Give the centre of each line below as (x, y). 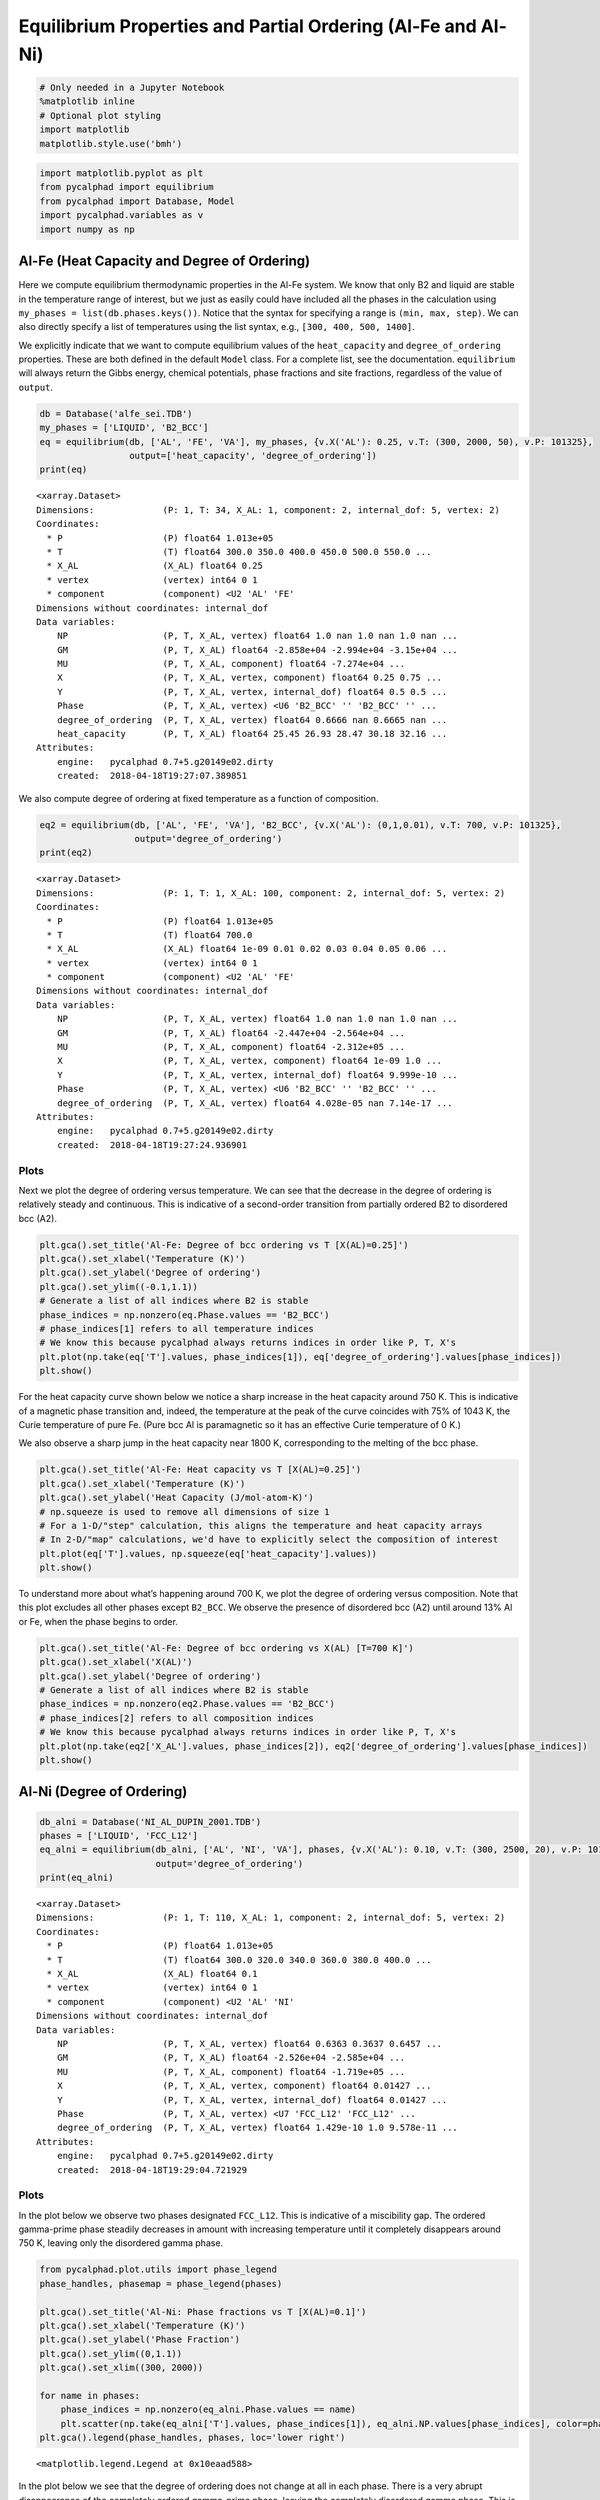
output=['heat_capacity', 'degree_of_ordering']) (253, 456)
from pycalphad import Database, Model (137, 201)
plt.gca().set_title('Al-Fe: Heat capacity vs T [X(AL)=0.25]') (200, 1469)
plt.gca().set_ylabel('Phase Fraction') (139, 2339)
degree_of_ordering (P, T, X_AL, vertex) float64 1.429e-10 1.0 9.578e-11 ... (257, 2128)
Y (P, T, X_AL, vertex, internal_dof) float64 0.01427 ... (252, 2099)
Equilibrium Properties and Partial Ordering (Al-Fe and (247, 26)
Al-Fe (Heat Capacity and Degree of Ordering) (164, 261)
